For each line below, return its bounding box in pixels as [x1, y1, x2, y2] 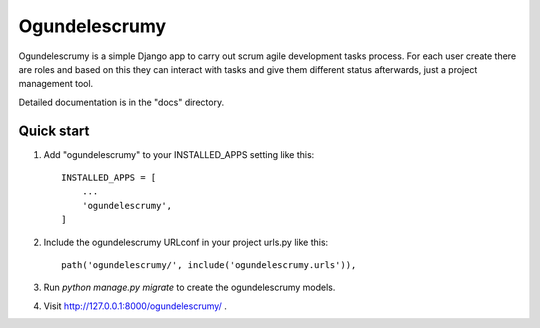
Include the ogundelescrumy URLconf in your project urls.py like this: [43, 236, 329, 248]
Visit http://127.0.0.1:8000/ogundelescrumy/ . [43, 300, 227, 312]
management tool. [18, 78, 94, 90]
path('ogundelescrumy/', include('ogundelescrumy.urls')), [61, 259, 357, 270]
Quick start [18, 122, 90, 139]
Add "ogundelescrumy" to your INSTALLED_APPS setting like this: [43, 148, 315, 160]
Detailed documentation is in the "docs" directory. [18, 96, 225, 108]
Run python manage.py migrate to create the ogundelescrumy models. [43, 281, 336, 294]
